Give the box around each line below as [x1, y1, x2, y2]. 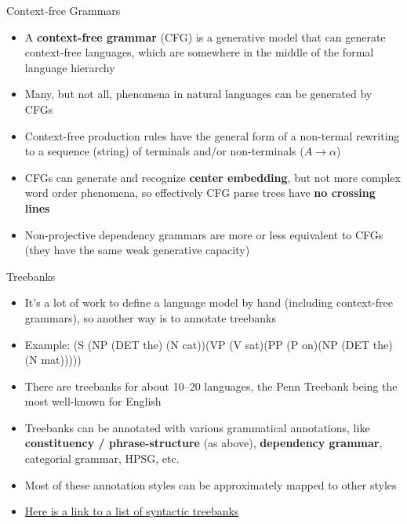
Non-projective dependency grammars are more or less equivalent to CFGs [24, 226, 383, 242]
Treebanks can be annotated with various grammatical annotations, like [24, 419, 370, 435]
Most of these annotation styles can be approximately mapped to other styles [24, 476, 397, 493]
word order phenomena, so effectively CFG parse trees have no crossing [24, 184, 376, 201]
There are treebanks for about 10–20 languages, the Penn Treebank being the [24, 377, 398, 394]
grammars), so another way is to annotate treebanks [24, 309, 276, 326]
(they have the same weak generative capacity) [24, 242, 250, 258]
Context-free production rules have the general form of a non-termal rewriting [24, 127, 400, 144]
